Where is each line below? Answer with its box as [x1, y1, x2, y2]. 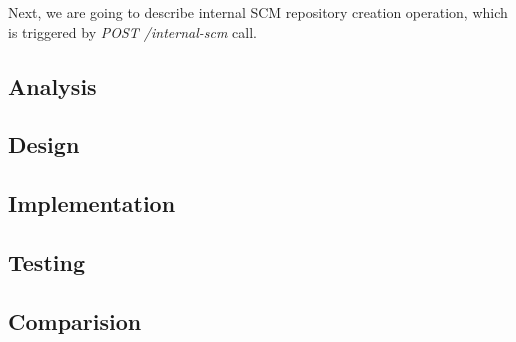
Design [8, 129, 80, 160]
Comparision [8, 305, 142, 336]
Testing [8, 246, 85, 277]
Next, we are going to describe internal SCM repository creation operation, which [8, 2, 508, 22]
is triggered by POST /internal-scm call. [8, 21, 257, 42]
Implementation [8, 188, 176, 219]
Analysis [8, 70, 97, 101]
